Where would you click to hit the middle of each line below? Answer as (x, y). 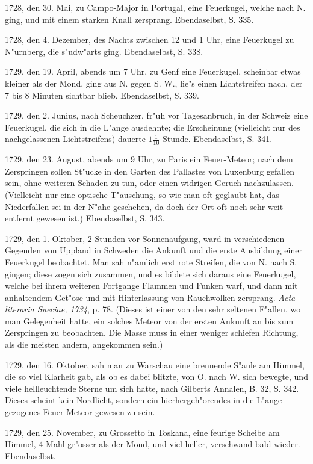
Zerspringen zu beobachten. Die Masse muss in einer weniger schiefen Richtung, (152, 333)
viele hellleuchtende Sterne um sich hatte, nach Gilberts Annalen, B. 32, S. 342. (152, 388)
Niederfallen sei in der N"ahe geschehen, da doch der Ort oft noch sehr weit (144, 206)
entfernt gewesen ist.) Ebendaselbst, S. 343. (85, 218)
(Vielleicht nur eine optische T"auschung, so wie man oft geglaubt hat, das (142, 194)
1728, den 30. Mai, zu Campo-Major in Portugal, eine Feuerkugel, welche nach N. (155, 7)
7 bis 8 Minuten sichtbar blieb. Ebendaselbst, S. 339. (102, 95)
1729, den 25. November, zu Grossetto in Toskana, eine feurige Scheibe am (142, 432)
